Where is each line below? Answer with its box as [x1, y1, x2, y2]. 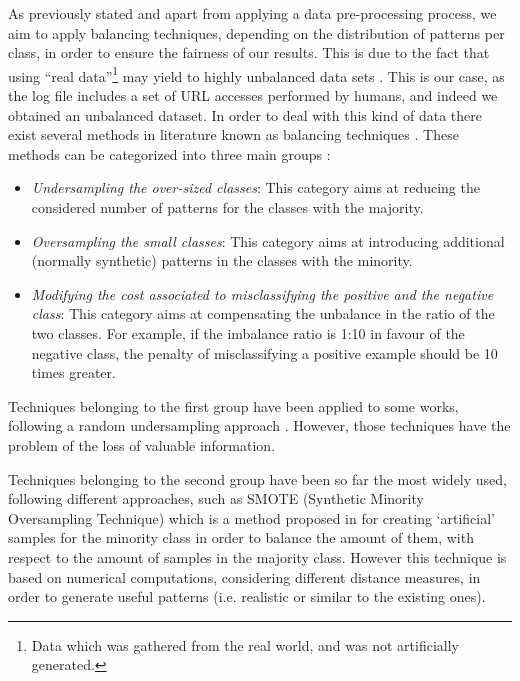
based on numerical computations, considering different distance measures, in [8, 566, 481, 587]
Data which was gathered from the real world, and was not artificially [31, 634, 459, 655]
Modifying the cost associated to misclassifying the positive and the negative [31, 283, 494, 304]
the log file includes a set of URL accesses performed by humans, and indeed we [8, 85, 498, 106]
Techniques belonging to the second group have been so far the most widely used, [8, 468, 507, 489]
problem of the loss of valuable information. [8, 434, 276, 455]
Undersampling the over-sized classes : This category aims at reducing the [31, 177, 480, 198]
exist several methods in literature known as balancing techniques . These [8, 124, 459, 145]
